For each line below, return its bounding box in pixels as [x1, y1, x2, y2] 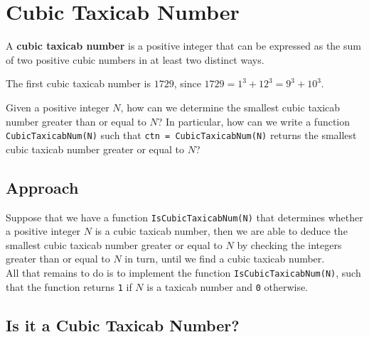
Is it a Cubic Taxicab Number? [6, 314, 240, 336]
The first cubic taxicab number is [6, 76, 151, 91]
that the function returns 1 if [6, 279, 132, 294]
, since [173, 76, 201, 91]
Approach [6, 176, 79, 198]
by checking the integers [237, 237, 342, 252]
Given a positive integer [6, 99, 109, 114]
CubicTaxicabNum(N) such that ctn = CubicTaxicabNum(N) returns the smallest [6, 128, 357, 143]
